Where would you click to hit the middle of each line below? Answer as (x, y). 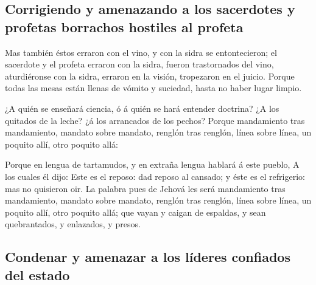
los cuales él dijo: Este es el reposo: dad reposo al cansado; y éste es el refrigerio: (155, 176)
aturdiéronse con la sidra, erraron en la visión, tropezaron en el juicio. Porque (150, 76)
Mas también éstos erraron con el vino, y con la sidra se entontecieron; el (141, 52)
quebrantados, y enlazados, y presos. (73, 224)
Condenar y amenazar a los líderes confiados (148, 257)
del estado (37, 274)
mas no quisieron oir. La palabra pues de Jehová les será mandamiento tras (145, 188)
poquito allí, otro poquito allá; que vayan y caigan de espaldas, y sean (135, 212)
